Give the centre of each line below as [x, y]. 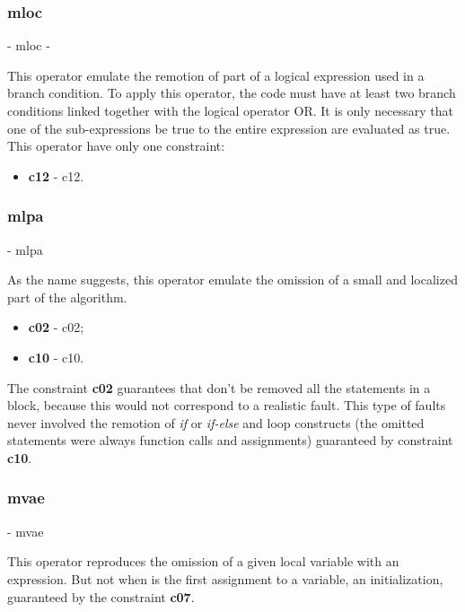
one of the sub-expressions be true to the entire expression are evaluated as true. [229, 128]
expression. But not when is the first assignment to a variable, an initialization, [225, 578]
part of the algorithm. [67, 297]
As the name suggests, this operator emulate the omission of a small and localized [232, 280]
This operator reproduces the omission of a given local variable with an [203, 561]
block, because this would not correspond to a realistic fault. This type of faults [227, 405]
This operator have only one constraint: [116, 146]
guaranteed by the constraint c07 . [101, 596]
